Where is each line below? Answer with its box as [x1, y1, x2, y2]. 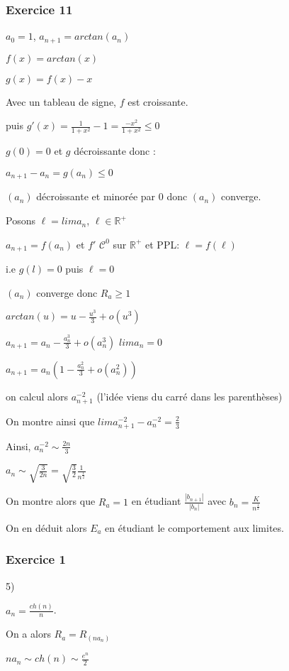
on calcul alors [6, 388, 69, 403]
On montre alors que [6, 493, 96, 508]
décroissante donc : [74, 143, 156, 158]
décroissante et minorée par [36, 189, 156, 204]
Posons [6, 213, 35, 228]
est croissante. [127, 94, 188, 109]
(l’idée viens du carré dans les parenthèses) [96, 388, 283, 403]
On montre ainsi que [6, 413, 95, 428]
